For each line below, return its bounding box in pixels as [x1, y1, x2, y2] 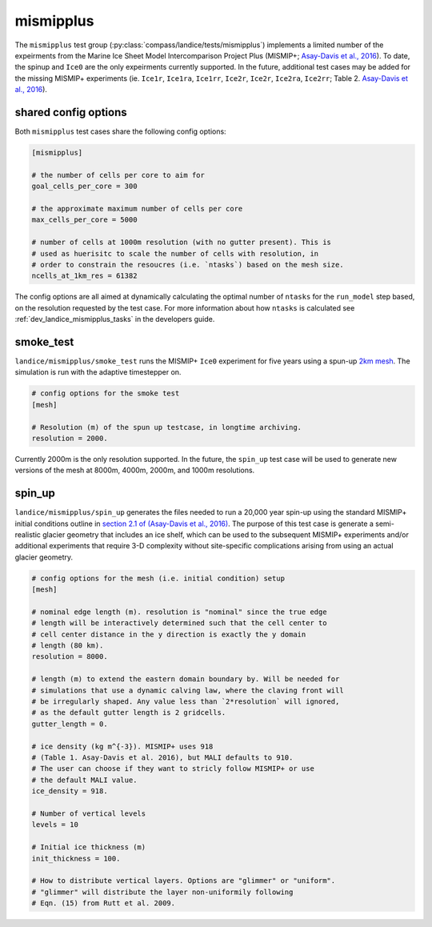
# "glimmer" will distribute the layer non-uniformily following [31, 887, 294, 897]
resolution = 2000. [31, 433, 108, 443]
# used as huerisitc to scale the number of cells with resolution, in [31, 249, 319, 258]
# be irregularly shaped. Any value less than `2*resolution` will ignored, [31, 697, 340, 706]
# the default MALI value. [31, 775, 138, 785]
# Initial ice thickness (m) [31, 843, 146, 852]
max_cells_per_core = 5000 [31, 215, 138, 224]
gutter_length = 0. [31, 719, 108, 728]
